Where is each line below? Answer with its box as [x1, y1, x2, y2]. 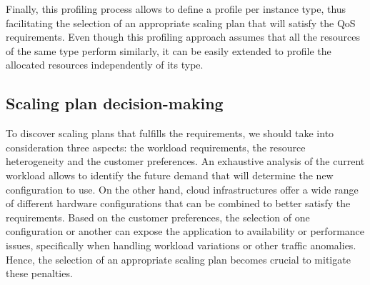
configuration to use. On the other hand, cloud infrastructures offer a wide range [6, 181, 359, 196]
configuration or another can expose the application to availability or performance [6, 224, 365, 239]
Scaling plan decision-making [6, 92, 224, 114]
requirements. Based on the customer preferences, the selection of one [6, 209, 310, 224]
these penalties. [6, 266, 73, 281]
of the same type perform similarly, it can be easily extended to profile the [6, 43, 331, 58]
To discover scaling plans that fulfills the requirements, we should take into [6, 126, 334, 141]
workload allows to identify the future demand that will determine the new [6, 167, 334, 182]
